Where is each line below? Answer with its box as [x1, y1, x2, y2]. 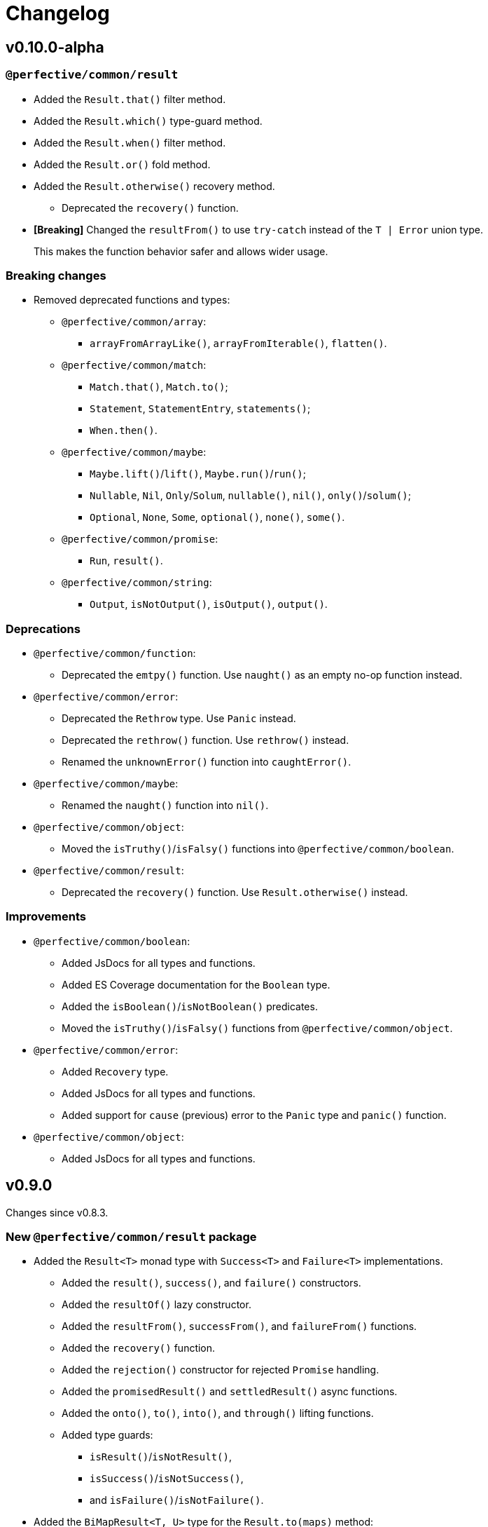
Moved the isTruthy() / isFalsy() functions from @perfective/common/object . [62, 1022, 453, 1034]
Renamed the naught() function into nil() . [62, 799, 269, 812]
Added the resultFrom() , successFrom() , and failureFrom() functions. [62, 1320, 417, 1333]
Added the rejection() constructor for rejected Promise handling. [62, 1364, 379, 1376]
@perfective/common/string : [62, 576, 212, 589]
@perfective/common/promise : [62, 533, 218, 545]
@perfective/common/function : [34, 647, 196, 660]
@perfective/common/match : [62, 359, 207, 372]
